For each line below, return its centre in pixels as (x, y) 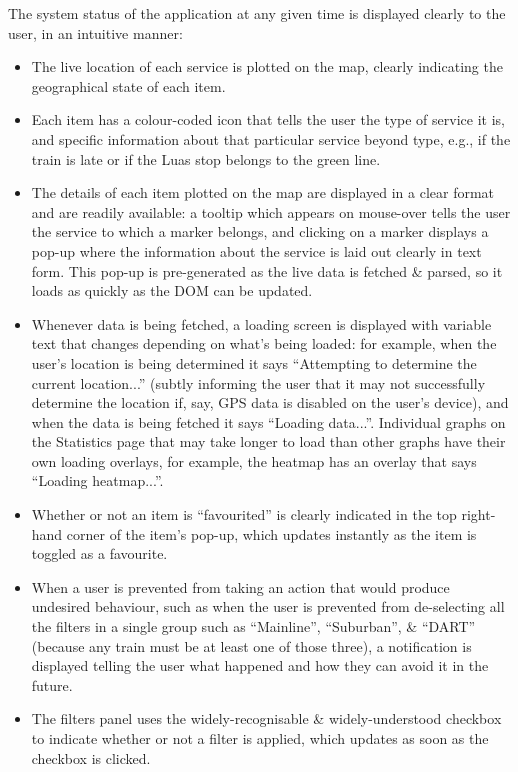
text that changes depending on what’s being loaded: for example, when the (264, 343)
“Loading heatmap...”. (97, 480)
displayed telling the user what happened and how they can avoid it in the (260, 665)
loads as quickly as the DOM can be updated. (172, 290)
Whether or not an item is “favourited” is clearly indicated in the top (244, 514)
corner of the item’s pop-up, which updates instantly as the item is (271, 533)
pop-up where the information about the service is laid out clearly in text (256, 250)
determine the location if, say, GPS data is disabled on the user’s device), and (270, 402)
